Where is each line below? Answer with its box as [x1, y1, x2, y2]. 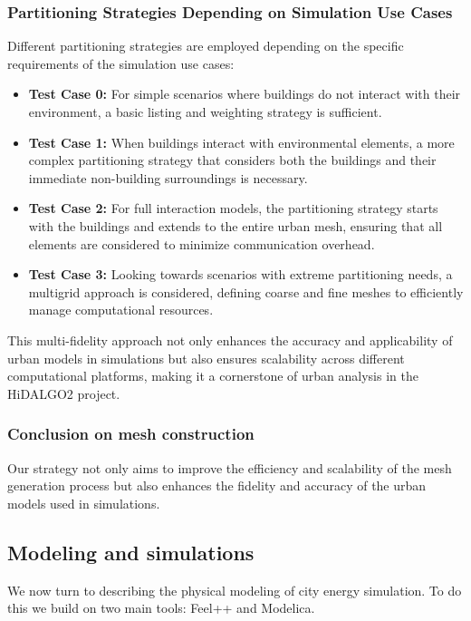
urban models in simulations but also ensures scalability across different [7, 348, 405, 367]
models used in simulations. [7, 493, 160, 512]
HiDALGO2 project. [7, 383, 120, 403]
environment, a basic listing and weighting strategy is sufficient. [28, 102, 382, 121]
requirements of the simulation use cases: [7, 53, 235, 73]
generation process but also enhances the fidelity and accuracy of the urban [7, 476, 427, 495]
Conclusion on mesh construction [7, 422, 255, 445]
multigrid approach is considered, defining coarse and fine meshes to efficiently [28, 282, 464, 301]
